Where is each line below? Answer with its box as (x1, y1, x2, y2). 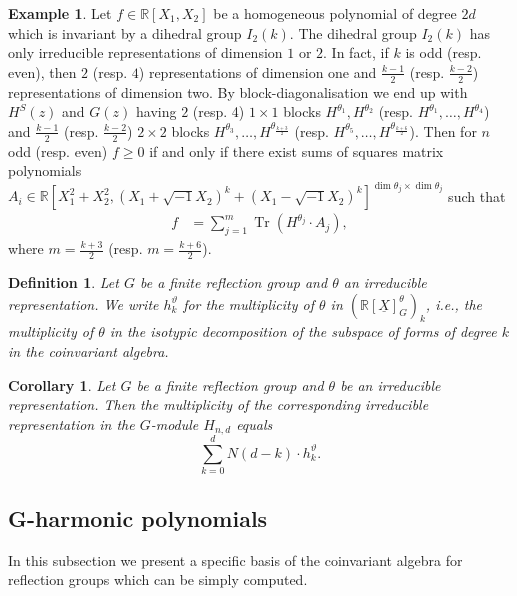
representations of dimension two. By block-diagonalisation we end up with (8, 81, 468, 102)
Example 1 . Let (8, 3, 112, 23)
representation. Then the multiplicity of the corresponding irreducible (8, 394, 429, 415)
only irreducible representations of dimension (8, 42, 283, 63)
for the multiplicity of (183, 293, 314, 314)
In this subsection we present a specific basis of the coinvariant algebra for (8, 549, 463, 570)
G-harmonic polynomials (8, 502, 268, 533)
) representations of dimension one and (138, 61, 377, 82)
